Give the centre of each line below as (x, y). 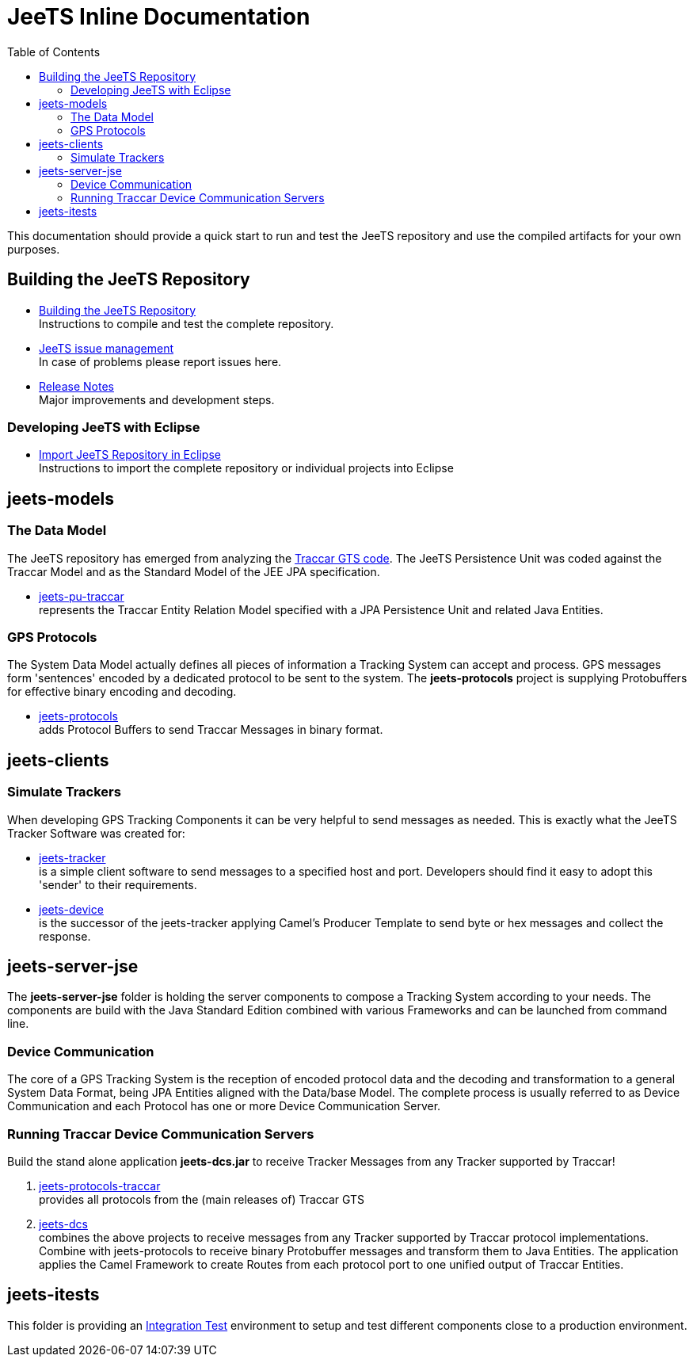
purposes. (34, 249)
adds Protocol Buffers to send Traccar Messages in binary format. (211, 730)
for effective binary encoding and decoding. (122, 692)
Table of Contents (54, 52)
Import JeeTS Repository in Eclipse (130, 455)
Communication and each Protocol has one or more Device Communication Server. (224, 1106)
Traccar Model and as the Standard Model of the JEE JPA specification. (194, 571)
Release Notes (76, 386)
